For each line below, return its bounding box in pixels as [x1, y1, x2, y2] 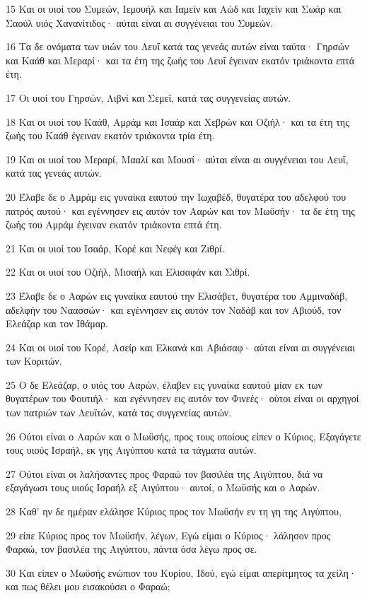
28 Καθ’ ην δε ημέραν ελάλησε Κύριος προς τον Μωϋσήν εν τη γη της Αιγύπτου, [6, 504, 342, 519]
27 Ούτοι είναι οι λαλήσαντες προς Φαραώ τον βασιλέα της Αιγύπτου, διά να [6, 466, 323, 481]
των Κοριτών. [6, 353, 62, 368]
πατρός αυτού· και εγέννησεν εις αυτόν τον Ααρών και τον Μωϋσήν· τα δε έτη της [6, 203, 355, 218]
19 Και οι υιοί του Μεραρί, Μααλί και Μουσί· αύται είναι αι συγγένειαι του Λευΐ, [6, 151, 349, 166]
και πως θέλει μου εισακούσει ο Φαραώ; [6, 579, 170, 594]
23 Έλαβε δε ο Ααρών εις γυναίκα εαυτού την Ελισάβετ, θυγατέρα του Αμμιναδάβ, [6, 288, 348, 303]
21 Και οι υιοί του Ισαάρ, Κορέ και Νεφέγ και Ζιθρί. [6, 240, 225, 255]
